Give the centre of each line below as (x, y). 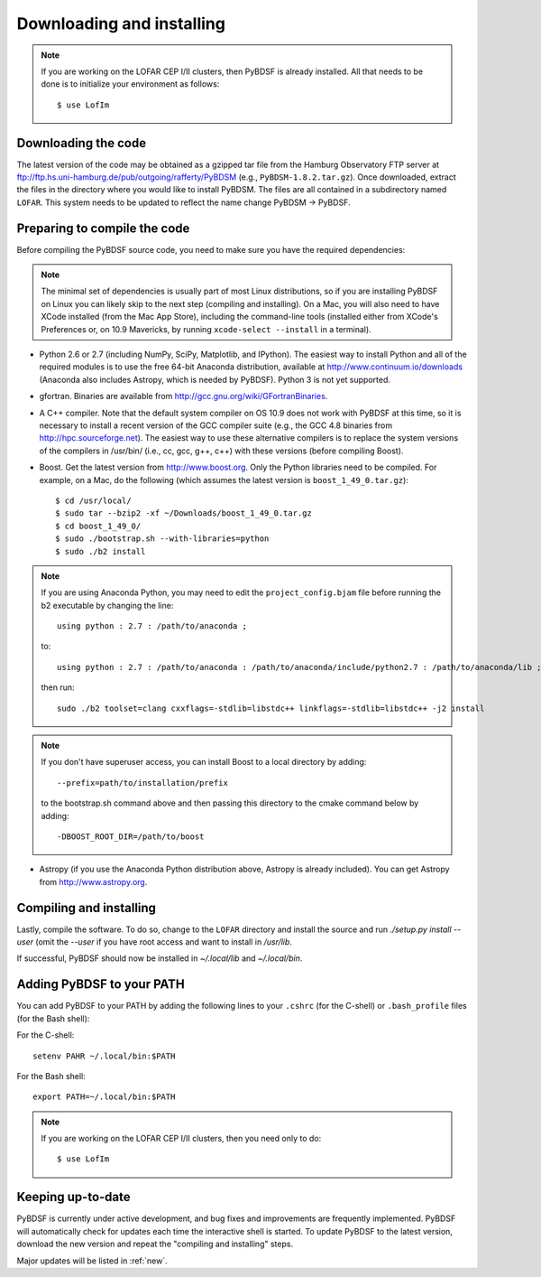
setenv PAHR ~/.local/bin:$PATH (104, 1056)
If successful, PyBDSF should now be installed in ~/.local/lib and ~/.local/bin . (160, 958)
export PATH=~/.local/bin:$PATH (104, 1097)
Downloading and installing (121, 23)
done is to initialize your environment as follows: (130, 84)
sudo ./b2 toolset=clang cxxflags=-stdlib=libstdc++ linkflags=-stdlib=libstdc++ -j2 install (271, 708)
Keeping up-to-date (73, 1197)
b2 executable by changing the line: (107, 605)
